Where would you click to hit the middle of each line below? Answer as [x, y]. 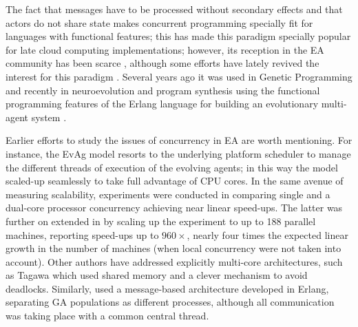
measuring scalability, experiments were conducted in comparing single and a [168, 194]
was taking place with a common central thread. [107, 316]
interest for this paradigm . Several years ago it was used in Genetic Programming [179, 76]
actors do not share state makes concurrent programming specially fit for [159, 22]
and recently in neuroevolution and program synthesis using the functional [163, 90]
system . [49, 117]
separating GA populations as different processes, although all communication [170, 302]
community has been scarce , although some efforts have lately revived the [162, 63]
